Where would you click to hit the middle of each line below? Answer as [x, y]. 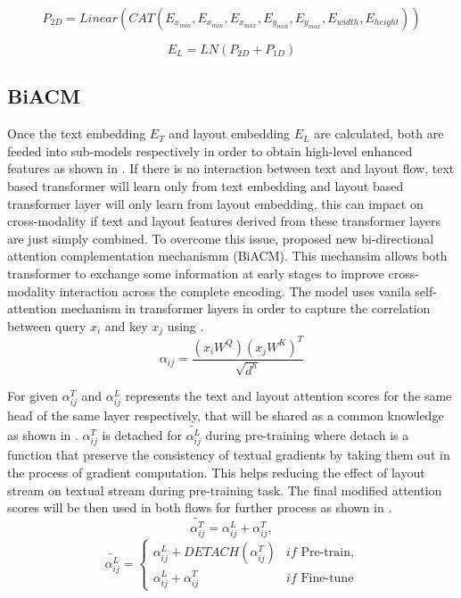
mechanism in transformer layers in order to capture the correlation [246, 308]
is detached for [142, 435]
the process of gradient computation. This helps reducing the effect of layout [216, 472]
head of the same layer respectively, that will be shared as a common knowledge [226, 415]
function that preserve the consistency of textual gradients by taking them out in [229, 455]
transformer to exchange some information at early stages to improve [196, 273]
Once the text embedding [77, 133]
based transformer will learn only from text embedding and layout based [206, 185]
